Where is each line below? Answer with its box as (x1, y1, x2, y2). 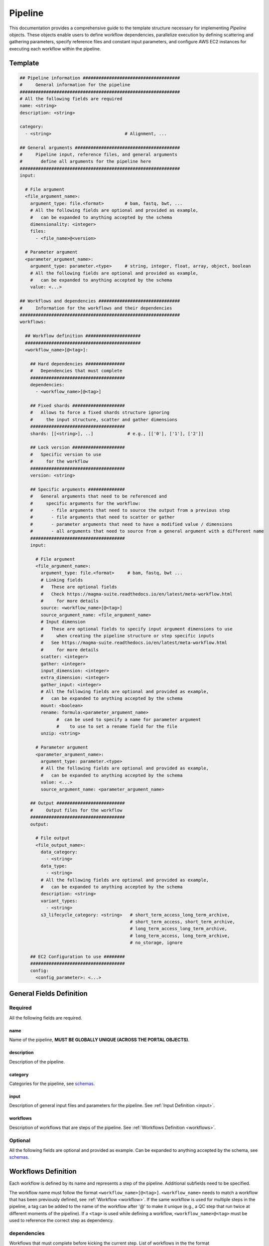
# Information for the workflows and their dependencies (19, 305, 172, 311)
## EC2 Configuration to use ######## (30, 953, 125, 959)
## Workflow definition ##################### (25, 333, 141, 339)
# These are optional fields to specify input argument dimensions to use (40, 626, 233, 631)
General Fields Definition (9, 989, 88, 998)
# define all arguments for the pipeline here (19, 158, 151, 164)
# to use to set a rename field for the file (56, 724, 178, 730)
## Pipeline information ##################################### (19, 75, 180, 81)
